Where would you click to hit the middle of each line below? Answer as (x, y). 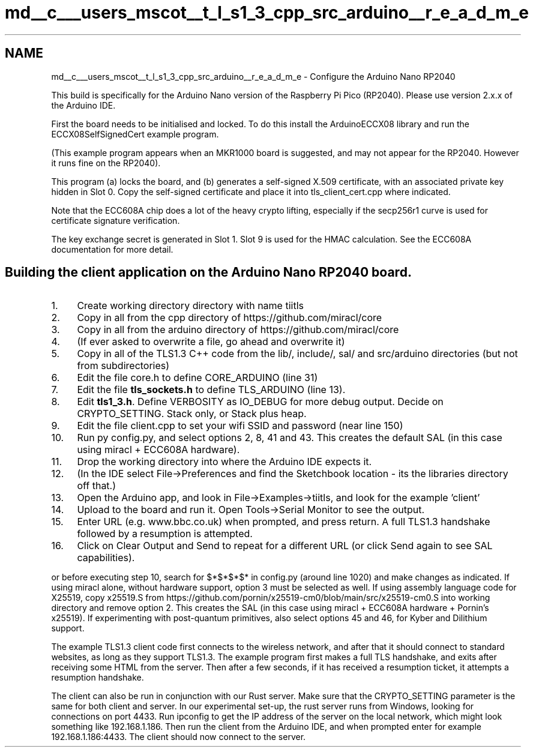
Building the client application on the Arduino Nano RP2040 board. (208, 272)
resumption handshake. (98, 678)
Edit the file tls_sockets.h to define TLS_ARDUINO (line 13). (211, 390)
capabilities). (106, 558)
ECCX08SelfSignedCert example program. (135, 134)
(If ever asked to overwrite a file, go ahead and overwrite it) (211, 342)
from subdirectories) (123, 366)
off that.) (97, 486)
